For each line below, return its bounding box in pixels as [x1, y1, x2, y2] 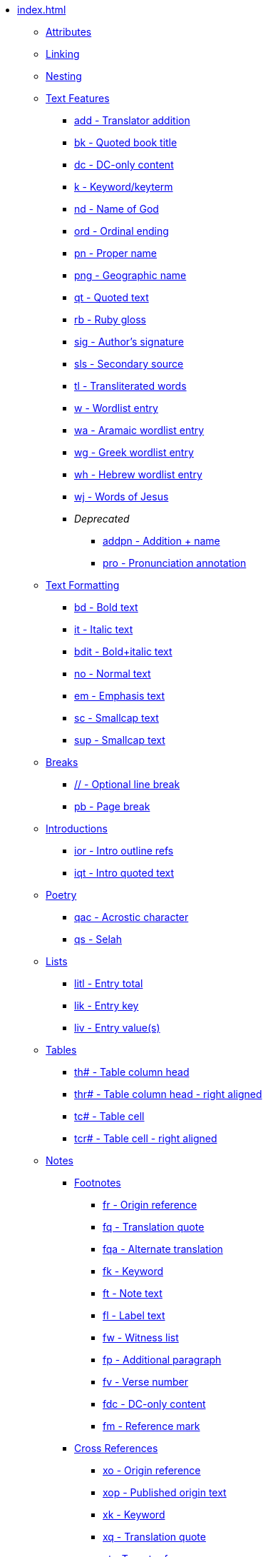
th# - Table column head [74, 1066, 190, 1078]
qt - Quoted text [74, 291, 149, 303]
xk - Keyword [103, 1508, 165, 1521]
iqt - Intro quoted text [74, 867, 174, 879]
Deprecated [74, 513, 130, 525]
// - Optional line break [74, 778, 180, 790]
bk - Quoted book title [74, 136, 177, 148]
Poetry [46, 889, 77, 901]
